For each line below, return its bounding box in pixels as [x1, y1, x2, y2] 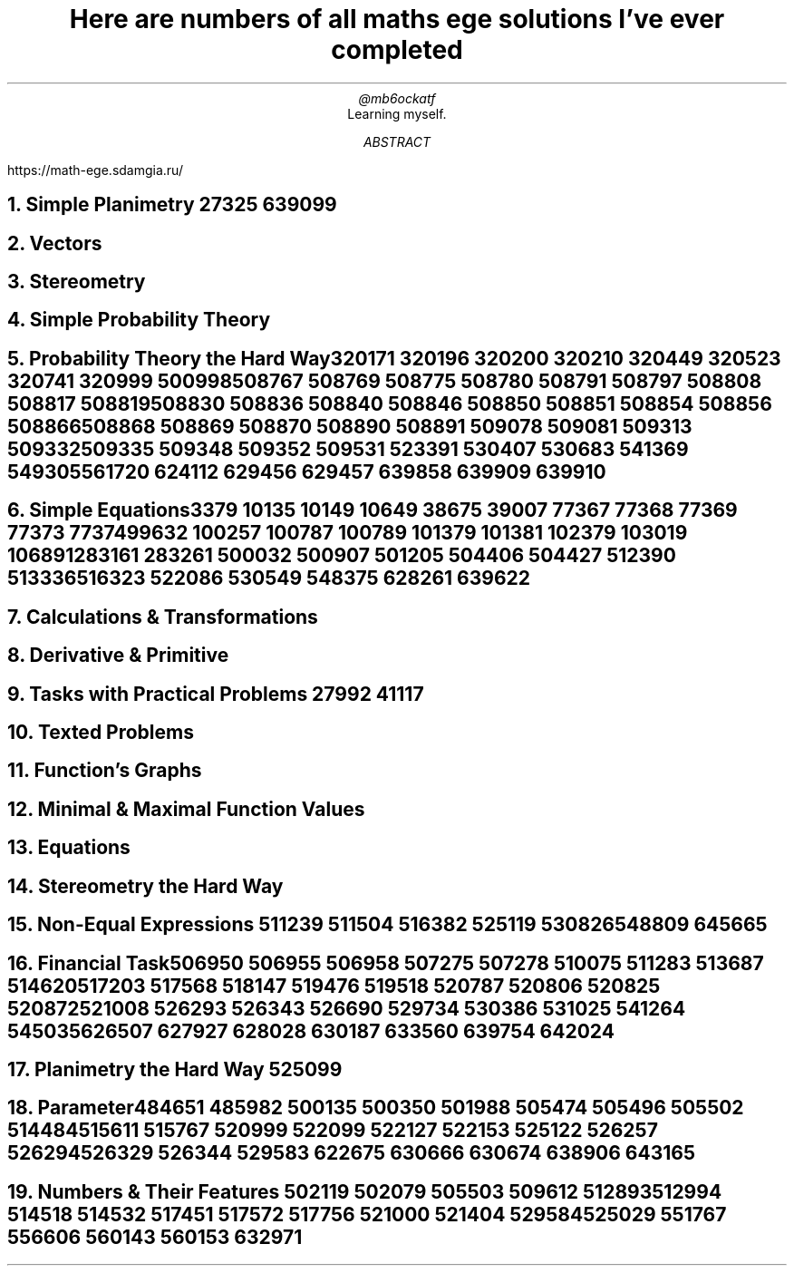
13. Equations [7, 836, 131, 860]
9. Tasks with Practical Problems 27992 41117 [7, 682, 424, 705]
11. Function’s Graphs [7, 759, 202, 782]
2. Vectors [7, 231, 102, 255]
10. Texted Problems [7, 720, 194, 743]
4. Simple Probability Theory [7, 308, 271, 332]
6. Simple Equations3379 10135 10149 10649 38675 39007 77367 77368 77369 [7, 499, 738, 522]
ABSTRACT [363, 133, 431, 150]
